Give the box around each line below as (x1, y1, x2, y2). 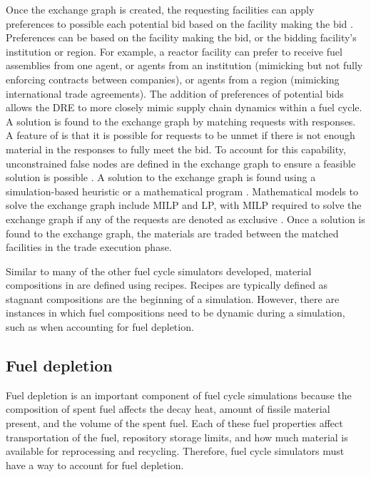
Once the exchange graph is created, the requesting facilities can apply (6, 2, 315, 16)
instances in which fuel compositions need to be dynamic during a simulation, (6, 305, 345, 320)
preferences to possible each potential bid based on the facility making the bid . (6, 16, 353, 31)
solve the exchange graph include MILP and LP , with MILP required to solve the (6, 198, 362, 212)
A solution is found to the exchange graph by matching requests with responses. (6, 113, 356, 128)
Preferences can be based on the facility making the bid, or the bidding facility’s (6, 30, 357, 45)
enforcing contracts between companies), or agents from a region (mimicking (6, 71, 340, 86)
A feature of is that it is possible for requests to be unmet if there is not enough (6, 128, 355, 143)
